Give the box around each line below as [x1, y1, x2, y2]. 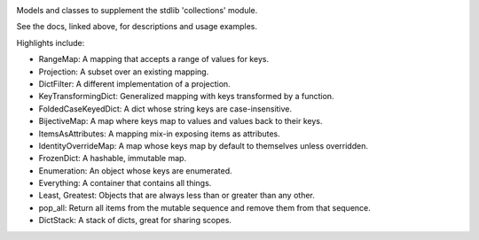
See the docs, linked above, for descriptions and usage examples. [16, 21, 257, 32]
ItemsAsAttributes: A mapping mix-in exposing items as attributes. [38, 128, 281, 139]
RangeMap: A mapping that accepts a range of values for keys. [38, 54, 270, 65]
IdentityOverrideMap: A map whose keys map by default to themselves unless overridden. [38, 140, 368, 151]
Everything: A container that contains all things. [38, 178, 212, 189]
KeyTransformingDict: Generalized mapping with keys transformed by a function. [38, 91, 334, 102]
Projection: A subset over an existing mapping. [38, 66, 209, 77]
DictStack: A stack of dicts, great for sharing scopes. [38, 215, 232, 226]
